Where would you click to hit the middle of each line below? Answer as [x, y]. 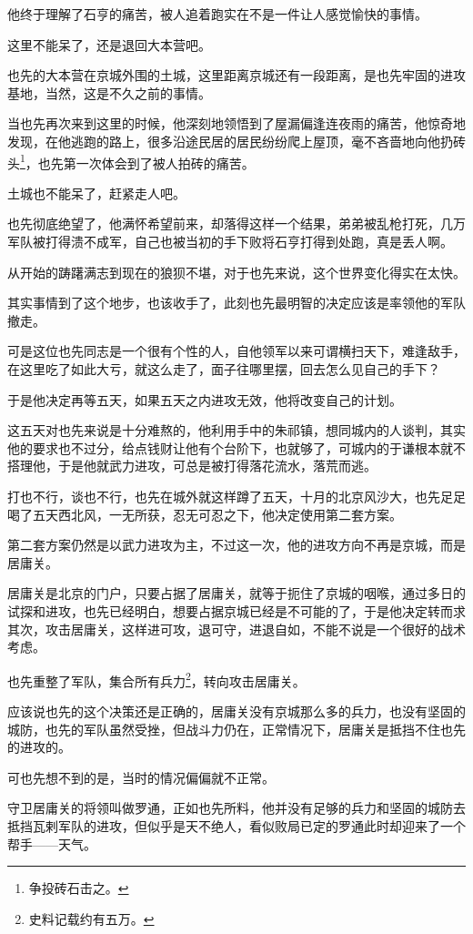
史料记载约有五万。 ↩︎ [91, 918]
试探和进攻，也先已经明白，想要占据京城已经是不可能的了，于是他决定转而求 [236, 610]
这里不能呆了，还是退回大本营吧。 [109, 44]
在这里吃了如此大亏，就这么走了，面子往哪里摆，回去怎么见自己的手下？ [224, 368]
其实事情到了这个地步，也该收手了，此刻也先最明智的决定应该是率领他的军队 [236, 303]
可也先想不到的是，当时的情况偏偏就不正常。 [141, 777]
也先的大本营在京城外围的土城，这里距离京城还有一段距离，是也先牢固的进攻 [236, 75]
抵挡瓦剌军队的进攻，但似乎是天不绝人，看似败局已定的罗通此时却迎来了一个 [236, 825]
